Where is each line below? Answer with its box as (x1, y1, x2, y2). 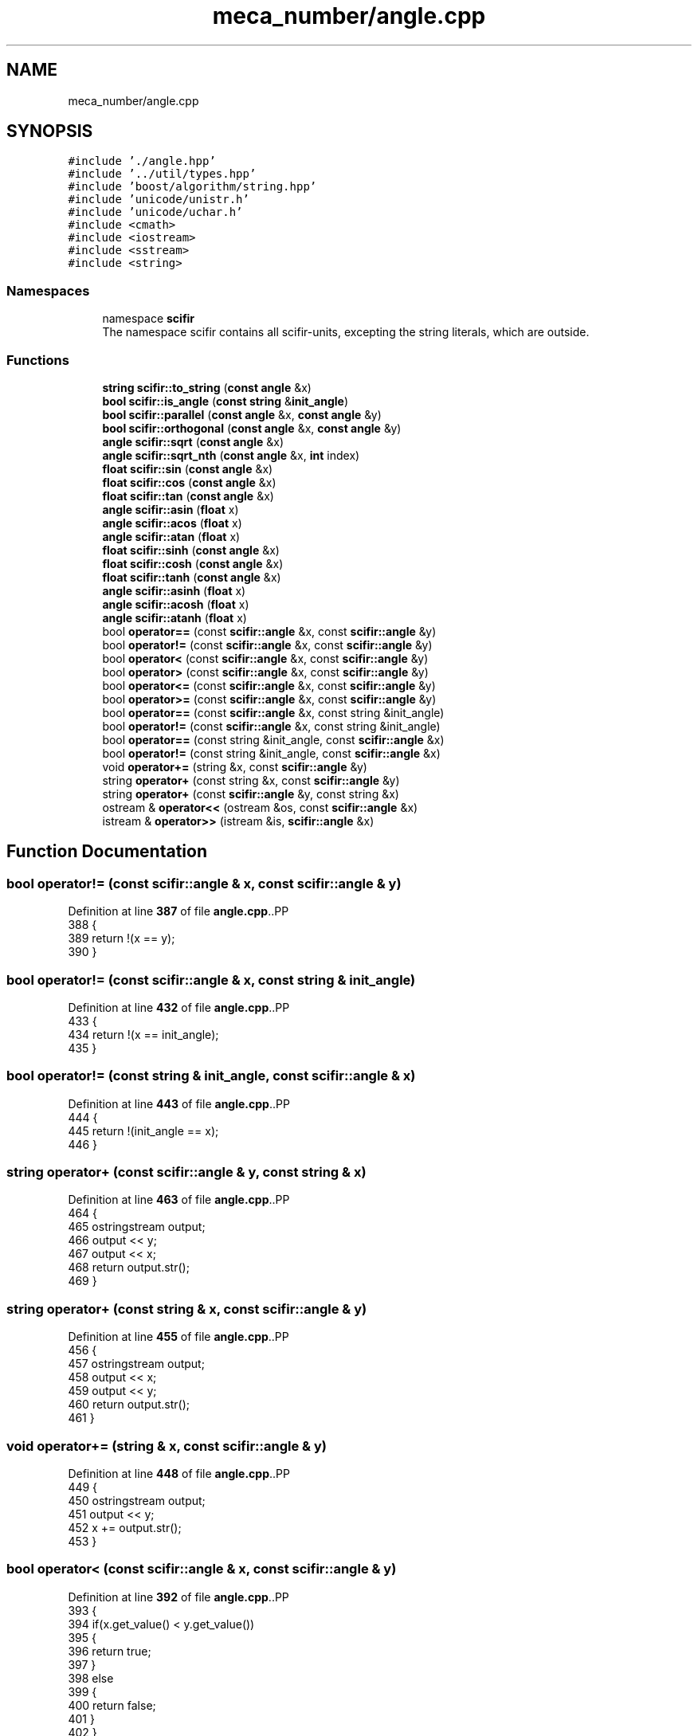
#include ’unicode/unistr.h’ (68, 193, 249, 206)
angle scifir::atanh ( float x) (102, 610, 247, 625)
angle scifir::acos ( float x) (102, 515, 242, 530)
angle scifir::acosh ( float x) (102, 597, 249, 611)
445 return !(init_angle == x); (68, 1123, 219, 1138)
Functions (6, 351, 69, 368)
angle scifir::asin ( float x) (102, 502, 239, 516)
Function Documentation (6, 841, 207, 862)
